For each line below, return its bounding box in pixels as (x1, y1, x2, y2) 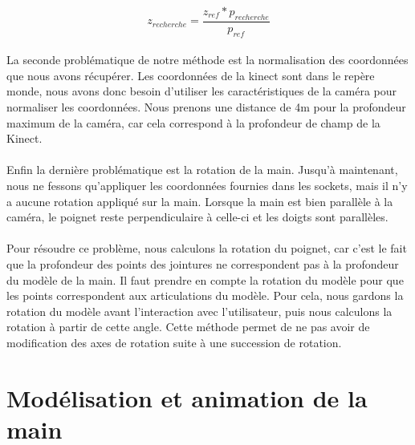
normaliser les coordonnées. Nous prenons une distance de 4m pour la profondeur (6, 99, 406, 115)
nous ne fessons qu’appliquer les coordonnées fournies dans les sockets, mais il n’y (6, 176, 408, 193)
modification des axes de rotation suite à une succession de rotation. (6, 334, 342, 350)
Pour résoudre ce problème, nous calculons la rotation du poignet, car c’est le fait (6, 240, 407, 257)
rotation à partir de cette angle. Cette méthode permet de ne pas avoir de (6, 318, 370, 335)
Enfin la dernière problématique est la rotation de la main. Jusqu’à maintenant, (6, 161, 398, 178)
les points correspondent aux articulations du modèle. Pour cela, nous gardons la (6, 287, 404, 304)
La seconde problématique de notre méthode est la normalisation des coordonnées (6, 51, 409, 68)
